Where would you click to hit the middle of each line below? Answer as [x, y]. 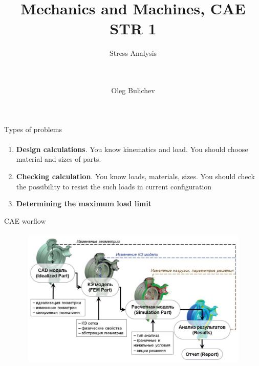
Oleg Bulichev [133, 90]
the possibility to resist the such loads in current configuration [114, 186]
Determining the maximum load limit [84, 203]
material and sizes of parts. [59, 159]
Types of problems [33, 129]
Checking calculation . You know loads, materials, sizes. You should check [135, 176]
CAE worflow [25, 220]
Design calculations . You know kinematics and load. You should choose [132, 149]
